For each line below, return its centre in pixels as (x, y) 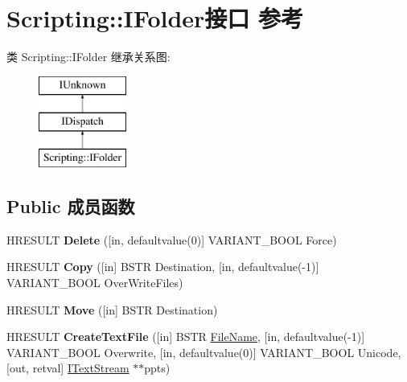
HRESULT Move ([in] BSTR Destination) (112, 309)
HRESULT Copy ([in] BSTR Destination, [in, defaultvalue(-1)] (163, 267)
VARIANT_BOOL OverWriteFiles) (95, 283)
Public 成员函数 (71, 206)
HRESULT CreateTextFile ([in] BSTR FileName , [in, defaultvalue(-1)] (186, 337)
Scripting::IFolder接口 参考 (155, 18)
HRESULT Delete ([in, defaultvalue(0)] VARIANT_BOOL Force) (172, 239)
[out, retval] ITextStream (68, 368)
